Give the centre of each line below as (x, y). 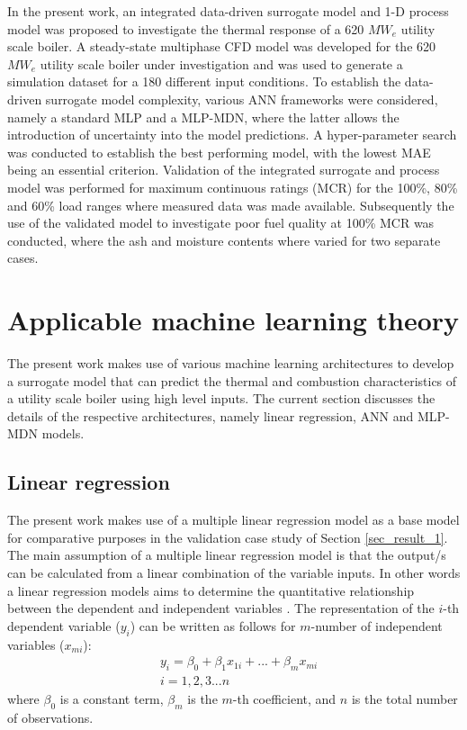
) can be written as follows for (213, 625)
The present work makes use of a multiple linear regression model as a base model (233, 520)
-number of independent (377, 625)
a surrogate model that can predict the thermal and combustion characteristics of (232, 380)
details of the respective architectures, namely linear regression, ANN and (211, 415)
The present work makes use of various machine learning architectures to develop (231, 363)
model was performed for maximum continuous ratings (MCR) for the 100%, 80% (233, 187)
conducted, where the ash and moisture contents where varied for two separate (224, 240)
